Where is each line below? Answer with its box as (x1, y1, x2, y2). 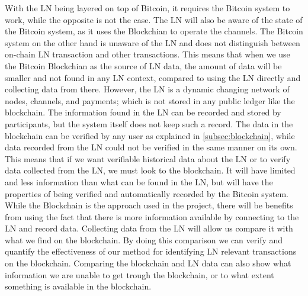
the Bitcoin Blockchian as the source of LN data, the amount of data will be (5, 59, 282, 72)
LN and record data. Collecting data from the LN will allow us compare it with (5, 222, 293, 234)
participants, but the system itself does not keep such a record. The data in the (5, 117, 293, 130)
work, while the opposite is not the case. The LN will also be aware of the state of (5, 13, 303, 25)
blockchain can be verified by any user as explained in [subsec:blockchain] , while (5, 129, 295, 141)
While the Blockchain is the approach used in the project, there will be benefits (5, 199, 293, 211)
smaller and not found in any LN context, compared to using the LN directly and (5, 71, 301, 83)
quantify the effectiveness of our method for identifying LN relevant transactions (5, 245, 297, 258)
